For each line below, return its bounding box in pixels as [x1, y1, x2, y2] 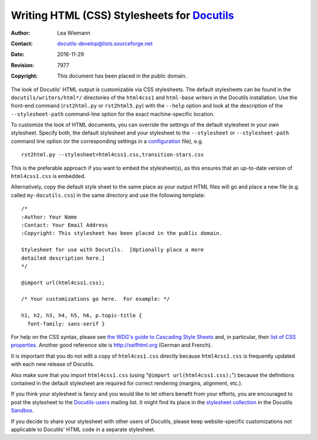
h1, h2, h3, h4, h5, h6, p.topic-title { [21, 312, 142, 319]
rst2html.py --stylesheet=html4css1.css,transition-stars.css [21, 152, 204, 158]
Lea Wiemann [57, 29, 91, 36]
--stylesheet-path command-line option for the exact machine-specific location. [11, 110, 215, 117]
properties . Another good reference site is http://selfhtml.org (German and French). [11, 341, 213, 349]
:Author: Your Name [21, 213, 77, 220]
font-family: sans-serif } [27, 320, 105, 327]
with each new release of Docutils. [11, 361, 95, 368]
